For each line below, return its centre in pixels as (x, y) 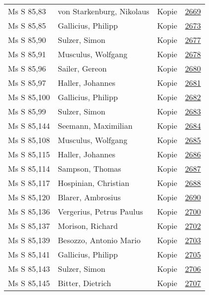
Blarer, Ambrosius (89, 197)
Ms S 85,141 (29, 254)
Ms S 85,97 (27, 83)
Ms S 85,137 (29, 226)
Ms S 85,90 (27, 40)
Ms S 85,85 (27, 25)
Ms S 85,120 (29, 197)
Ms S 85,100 (29, 97)
